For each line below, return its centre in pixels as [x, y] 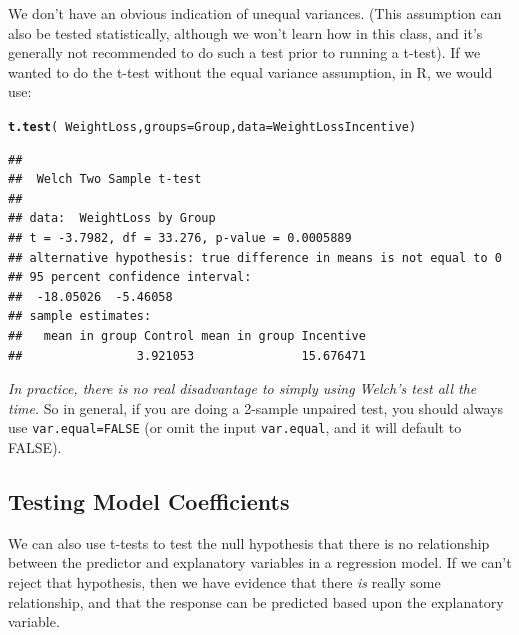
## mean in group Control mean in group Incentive [187, 335]
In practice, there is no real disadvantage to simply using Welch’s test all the [242, 388]
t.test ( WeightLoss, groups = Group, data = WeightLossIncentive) [212, 126]
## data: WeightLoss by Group [112, 218]
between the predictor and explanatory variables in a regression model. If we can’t [260, 562]
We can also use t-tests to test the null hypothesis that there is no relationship [249, 542]
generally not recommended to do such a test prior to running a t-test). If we [244, 52]
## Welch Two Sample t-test [105, 179]
